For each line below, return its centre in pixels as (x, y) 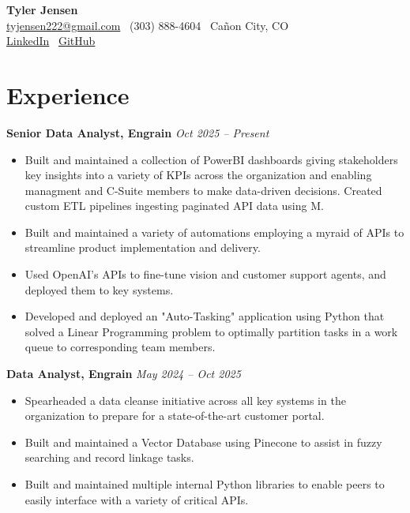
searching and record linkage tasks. (109, 457)
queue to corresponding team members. (120, 347)
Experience (68, 94)
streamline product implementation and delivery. (143, 247)
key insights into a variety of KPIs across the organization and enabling (198, 175)
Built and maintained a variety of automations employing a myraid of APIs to (214, 232)
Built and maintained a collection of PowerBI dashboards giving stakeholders (211, 159)
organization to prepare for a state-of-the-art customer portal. (175, 416)
